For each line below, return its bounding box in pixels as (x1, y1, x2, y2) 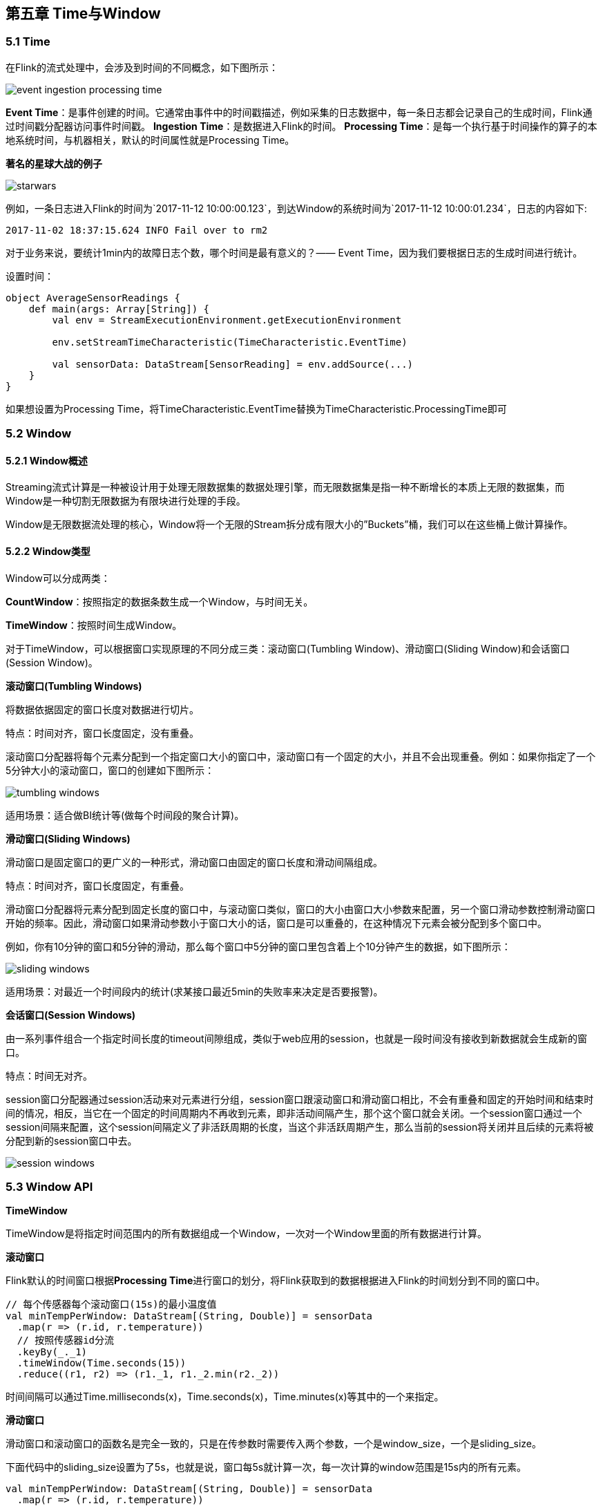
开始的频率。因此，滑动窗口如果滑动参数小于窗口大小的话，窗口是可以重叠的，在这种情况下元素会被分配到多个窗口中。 (6, 916, 547, 929)
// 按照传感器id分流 (17, 1335, 115, 1346)
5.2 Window (6, 426, 72, 441)
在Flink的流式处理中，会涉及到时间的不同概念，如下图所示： (6, 61, 278, 73)
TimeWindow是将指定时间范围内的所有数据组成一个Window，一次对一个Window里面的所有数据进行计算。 (6, 1227, 488, 1240)
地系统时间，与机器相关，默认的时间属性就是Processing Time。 (6, 133, 295, 146)
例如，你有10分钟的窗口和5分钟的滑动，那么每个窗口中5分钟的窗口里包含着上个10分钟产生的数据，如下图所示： (6, 940, 511, 952)
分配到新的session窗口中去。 (6, 1134, 137, 1147)
